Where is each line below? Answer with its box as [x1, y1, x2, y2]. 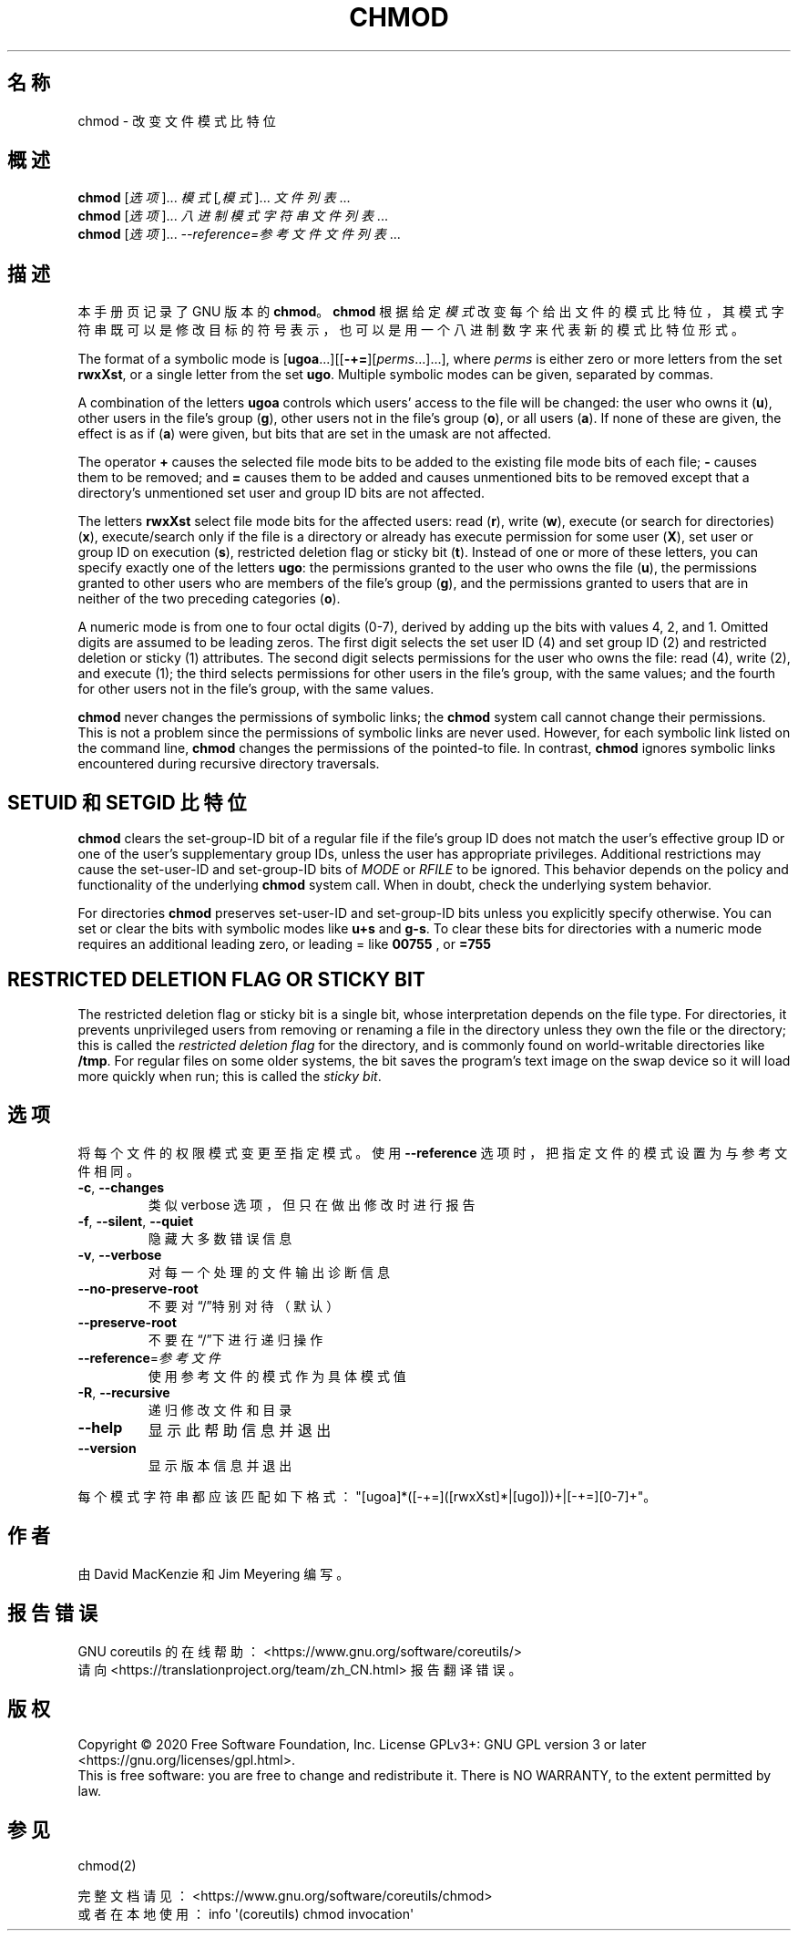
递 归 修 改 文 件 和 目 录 [148, 1401, 292, 1417]
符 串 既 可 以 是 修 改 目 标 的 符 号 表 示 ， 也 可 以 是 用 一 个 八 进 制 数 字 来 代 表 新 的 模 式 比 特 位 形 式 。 [77, 322, 744, 338]
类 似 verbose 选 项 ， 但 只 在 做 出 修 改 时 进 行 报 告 [148, 1196, 476, 1212]
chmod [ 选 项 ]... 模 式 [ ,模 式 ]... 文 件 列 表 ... [77, 190, 351, 206]
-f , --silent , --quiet [77, 1212, 194, 1229]
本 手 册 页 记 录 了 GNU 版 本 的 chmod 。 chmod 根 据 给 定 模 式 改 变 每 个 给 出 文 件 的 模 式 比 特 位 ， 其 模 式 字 [77, 304, 784, 320]
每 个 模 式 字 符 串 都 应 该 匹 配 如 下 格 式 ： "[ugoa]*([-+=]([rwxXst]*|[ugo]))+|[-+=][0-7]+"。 [77, 1488, 657, 1504]
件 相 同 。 [77, 1162, 140, 1179]
